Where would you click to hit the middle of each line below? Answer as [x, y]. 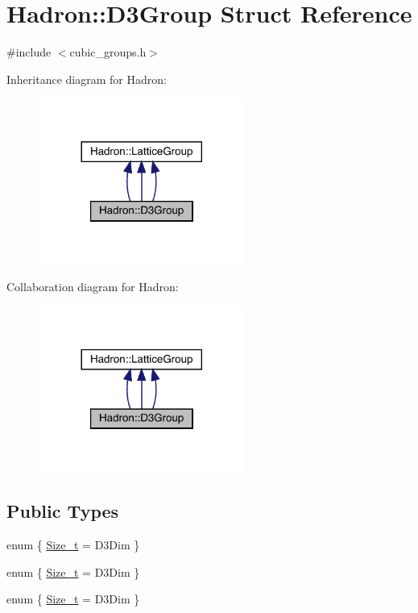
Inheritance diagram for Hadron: [87, 79]
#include [29, 52]
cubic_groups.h [108, 52]
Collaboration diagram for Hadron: [93, 287]
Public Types [63, 511]
